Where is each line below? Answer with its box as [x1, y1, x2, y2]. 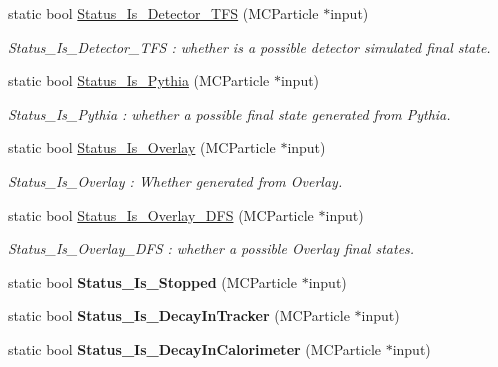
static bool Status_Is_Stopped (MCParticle [8, 271, 297, 292]
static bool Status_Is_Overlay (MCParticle [8, 137, 276, 158]
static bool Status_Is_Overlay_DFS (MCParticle [8, 204, 314, 225]
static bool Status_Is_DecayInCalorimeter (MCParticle [8, 338, 381, 359]
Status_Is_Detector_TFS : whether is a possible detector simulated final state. [8, 36, 491, 57]
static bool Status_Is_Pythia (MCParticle [8, 70, 270, 91]
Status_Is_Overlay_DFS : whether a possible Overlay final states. [8, 238, 415, 259]
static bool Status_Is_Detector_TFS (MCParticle [8, 3, 319, 23]
